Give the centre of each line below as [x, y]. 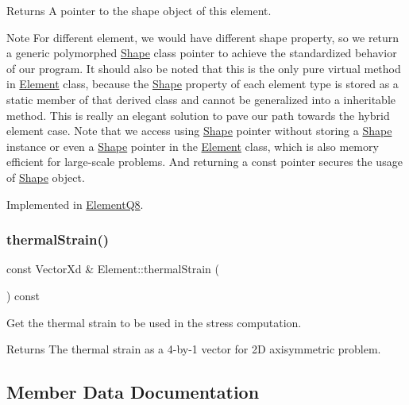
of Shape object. [46, 177]
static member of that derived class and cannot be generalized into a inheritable [201, 99]
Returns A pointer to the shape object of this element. [139, 10]
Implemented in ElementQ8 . [75, 204]
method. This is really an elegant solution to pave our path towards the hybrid [198, 115]
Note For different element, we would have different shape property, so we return [203, 37]
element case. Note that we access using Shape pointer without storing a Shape [199, 131]
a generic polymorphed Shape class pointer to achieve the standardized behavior [202, 53]
